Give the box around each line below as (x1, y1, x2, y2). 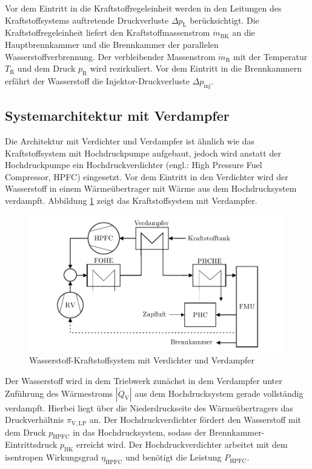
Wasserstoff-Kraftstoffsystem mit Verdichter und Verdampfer (29, 354, 255, 366)
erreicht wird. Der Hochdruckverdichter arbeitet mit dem (76, 438, 288, 451)
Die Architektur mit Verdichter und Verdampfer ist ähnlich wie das (5, 134, 255, 147)
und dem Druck (17, 62, 76, 75)
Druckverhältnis (5, 413, 64, 426)
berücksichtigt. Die (190, 13, 259, 26)
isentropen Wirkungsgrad (5, 451, 99, 464)
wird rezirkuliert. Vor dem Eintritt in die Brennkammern (90, 62, 302, 75)
